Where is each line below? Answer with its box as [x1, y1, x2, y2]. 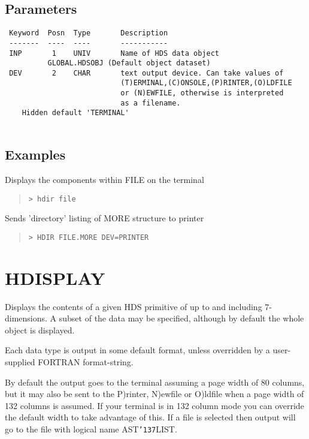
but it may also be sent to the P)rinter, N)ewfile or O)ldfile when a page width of [5, 387, 304, 400]
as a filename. [120, 98, 181, 107]
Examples [5, 145, 66, 164]
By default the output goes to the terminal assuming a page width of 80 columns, [5, 375, 305, 388]
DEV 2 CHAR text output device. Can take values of [9, 68, 284, 77]
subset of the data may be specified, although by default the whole [59, 312, 304, 324]
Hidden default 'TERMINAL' [22, 109, 129, 118]
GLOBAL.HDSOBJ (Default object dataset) [47, 59, 211, 68]
